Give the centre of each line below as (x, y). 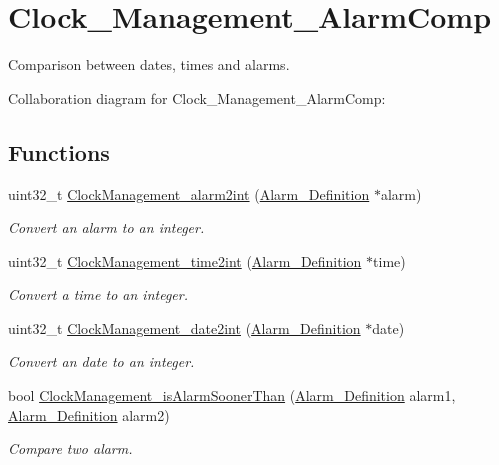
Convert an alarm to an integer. (106, 227)
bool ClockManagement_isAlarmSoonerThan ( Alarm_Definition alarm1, (232, 395)
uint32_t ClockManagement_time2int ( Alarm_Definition (185, 260)
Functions (59, 151)
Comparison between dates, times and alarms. (149, 64)
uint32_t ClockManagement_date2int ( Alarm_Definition (184, 327)
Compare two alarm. (70, 448)
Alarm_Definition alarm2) (89, 414)
